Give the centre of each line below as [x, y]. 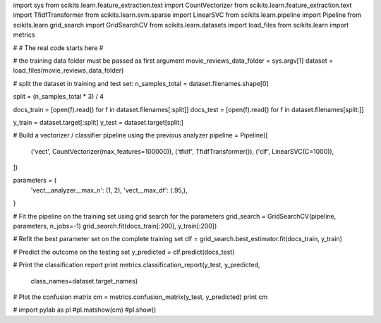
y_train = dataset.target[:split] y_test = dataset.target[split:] [98, 122]
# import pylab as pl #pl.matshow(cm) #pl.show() [85, 310]
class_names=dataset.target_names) [84, 281]
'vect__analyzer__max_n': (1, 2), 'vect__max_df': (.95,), [109, 190]
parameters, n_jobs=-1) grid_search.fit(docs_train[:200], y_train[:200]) [115, 226]
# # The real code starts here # [58, 48]
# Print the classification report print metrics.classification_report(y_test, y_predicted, [137, 265]
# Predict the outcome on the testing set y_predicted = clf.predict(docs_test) [124, 252]
